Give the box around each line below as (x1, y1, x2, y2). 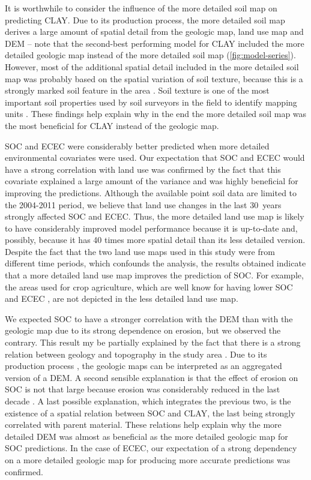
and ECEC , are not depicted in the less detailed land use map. (5, 292, 238, 305)
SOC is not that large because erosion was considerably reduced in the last (5, 383, 280, 395)
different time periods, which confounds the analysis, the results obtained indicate (5, 257, 306, 269)
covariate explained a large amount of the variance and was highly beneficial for (5, 175, 298, 187)
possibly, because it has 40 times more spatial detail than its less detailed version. (5, 233, 306, 246)
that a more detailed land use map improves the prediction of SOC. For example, (5, 269, 304, 281)
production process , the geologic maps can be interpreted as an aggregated (5, 359, 282, 372)
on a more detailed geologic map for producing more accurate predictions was (5, 453, 291, 466)
